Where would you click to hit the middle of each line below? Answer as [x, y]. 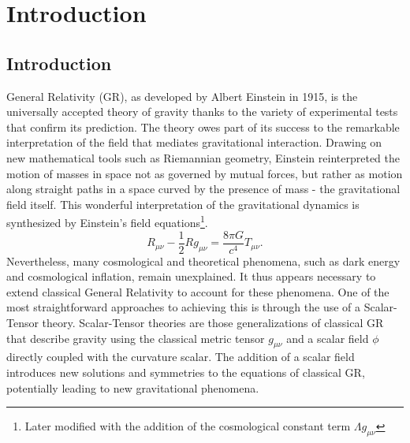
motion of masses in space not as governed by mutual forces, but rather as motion [205, 173]
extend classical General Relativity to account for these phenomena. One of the [198, 291]
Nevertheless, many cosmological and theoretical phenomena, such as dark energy [203, 261]
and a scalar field [328, 338]
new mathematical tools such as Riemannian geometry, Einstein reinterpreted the [203, 157]
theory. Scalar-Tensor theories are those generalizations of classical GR [213, 323]
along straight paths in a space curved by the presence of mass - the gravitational [203, 189]
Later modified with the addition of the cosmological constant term [188, 426]
